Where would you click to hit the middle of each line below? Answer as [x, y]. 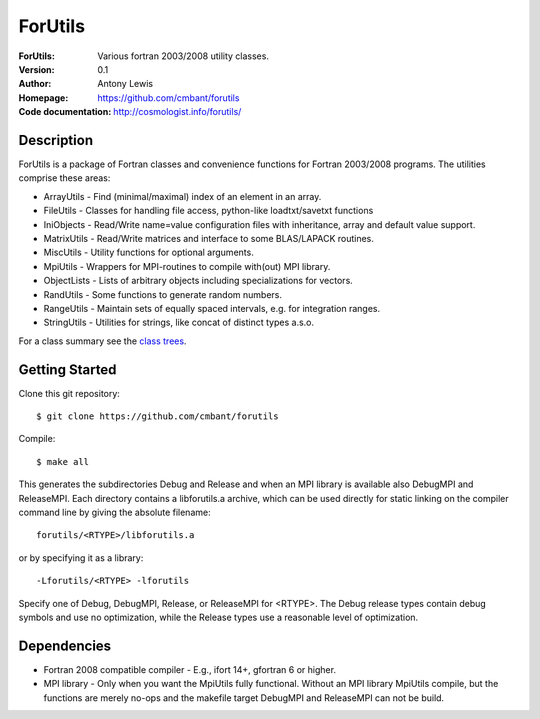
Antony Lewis [125, 84]
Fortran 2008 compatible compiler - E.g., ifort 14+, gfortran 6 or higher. [190, 669]
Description [56, 140]
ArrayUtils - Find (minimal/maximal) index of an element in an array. [182, 196]
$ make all [63, 461]
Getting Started [67, 369]
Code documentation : [65, 112]
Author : [35, 84]
